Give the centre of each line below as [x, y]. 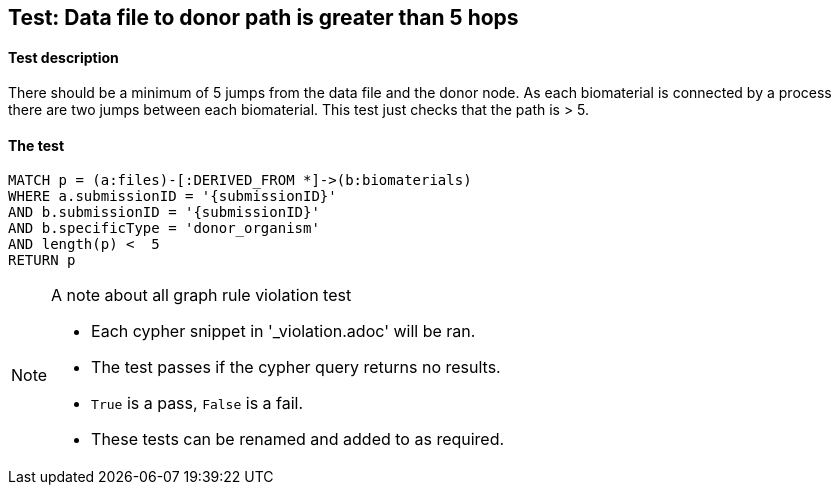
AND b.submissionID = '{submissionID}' [164, 212]
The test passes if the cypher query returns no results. [296, 367]
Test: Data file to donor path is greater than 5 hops [263, 17]
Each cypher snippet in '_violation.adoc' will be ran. [283, 331]
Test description [63, 57]
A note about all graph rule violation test [201, 295]
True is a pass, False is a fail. [197, 403]
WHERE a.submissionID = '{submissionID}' [172, 196]
